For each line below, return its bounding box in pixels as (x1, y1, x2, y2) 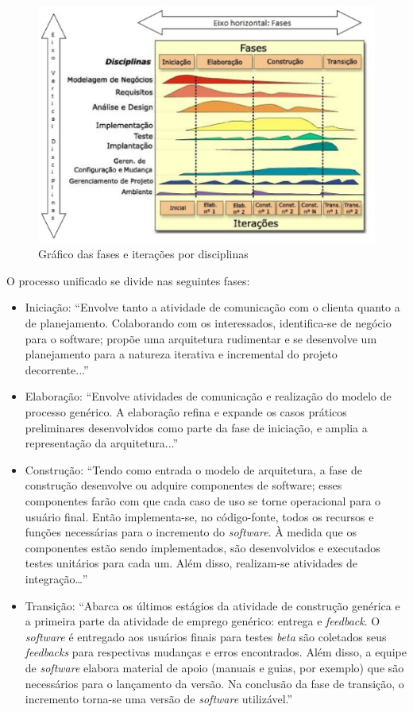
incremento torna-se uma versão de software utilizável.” (25, 691, 293, 707)
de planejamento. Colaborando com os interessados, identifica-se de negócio (25, 315, 392, 331)
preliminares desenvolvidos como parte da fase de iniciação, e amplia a (25, 419, 368, 435)
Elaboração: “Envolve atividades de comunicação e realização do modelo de (25, 388, 392, 404)
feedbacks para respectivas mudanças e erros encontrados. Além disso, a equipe (25, 644, 407, 660)
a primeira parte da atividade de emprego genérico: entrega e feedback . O (25, 613, 380, 629)
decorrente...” (25, 361, 89, 377)
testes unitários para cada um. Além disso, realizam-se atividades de (25, 555, 358, 571)
